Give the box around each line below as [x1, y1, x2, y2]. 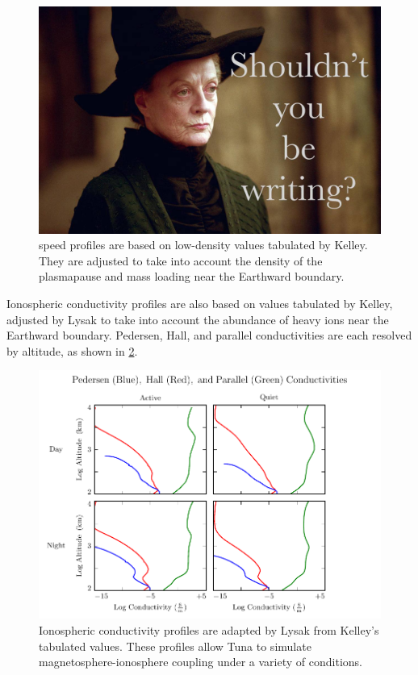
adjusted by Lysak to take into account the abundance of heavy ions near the [6, 310, 389, 327]
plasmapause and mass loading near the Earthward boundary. [39, 268, 345, 285]
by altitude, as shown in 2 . [6, 342, 138, 359]
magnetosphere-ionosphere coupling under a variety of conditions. [39, 653, 362, 670]
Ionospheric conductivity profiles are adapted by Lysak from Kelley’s [39, 621, 379, 638]
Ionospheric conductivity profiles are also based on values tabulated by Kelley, [6, 294, 393, 311]
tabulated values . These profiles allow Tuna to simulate [39, 637, 311, 654]
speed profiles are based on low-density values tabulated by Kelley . [39, 236, 368, 253]
